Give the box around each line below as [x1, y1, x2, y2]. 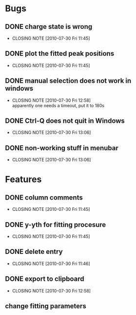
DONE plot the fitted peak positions [5, 49, 115, 58]
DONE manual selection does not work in [5, 77, 132, 85]
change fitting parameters [5, 302, 86, 311]
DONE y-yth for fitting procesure [5, 221, 106, 229]
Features [5, 174, 42, 185]
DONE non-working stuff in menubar [5, 144, 118, 152]
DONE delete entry [5, 247, 63, 256]
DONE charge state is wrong [5, 22, 93, 31]
